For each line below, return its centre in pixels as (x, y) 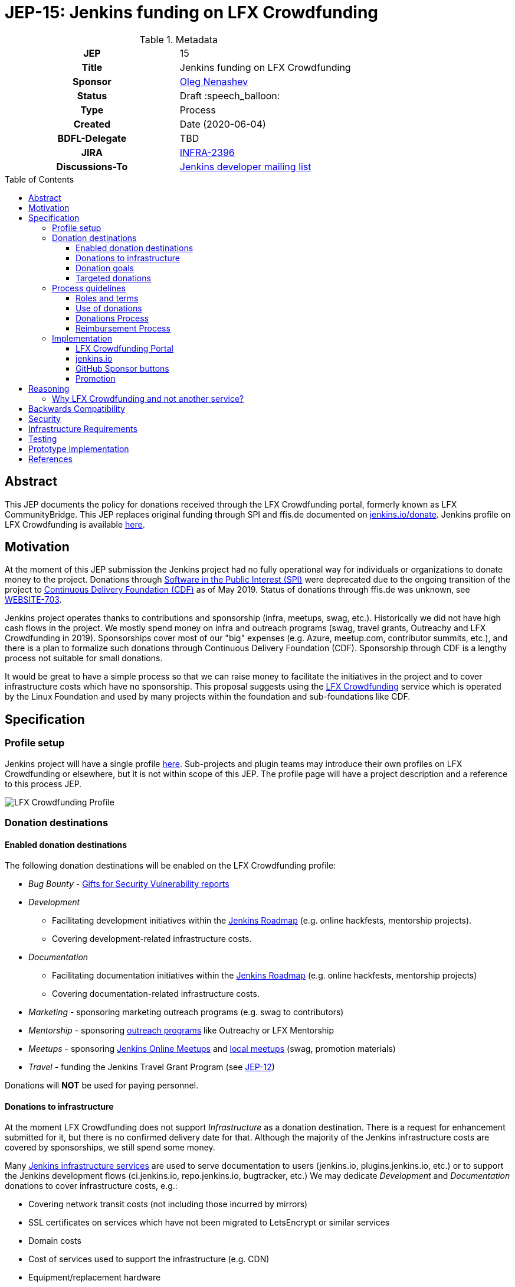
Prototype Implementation (79, 448)
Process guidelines (89, 288)
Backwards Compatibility (77, 408)
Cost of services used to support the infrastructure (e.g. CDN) (149, 1259)
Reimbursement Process (123, 328)
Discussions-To (92, 166)
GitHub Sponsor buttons (122, 368)
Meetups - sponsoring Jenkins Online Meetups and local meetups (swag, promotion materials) (212, 1049)
